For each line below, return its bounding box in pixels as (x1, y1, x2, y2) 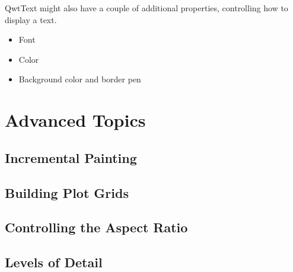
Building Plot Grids (5, 183, 129, 201)
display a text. (5, 13, 57, 25)
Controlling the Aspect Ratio (5, 218, 188, 236)
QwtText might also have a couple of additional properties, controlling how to (5, 2, 288, 14)
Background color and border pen (18, 73, 141, 85)
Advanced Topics (5, 108, 146, 132)
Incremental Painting (5, 148, 137, 167)
